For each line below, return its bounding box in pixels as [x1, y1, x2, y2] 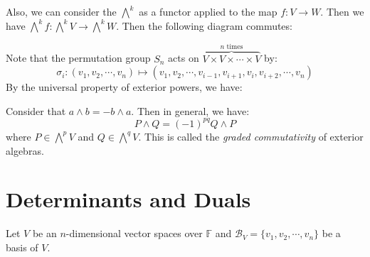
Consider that [6, 103, 66, 118]
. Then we [320, 4, 364, 18]
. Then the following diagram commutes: [116, 18, 292, 33]
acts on [168, 50, 199, 65]
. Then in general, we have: [131, 103, 250, 118]
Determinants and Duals [6, 185, 251, 214]
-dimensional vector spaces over [65, 226, 203, 241]
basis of [6, 239, 38, 254]
